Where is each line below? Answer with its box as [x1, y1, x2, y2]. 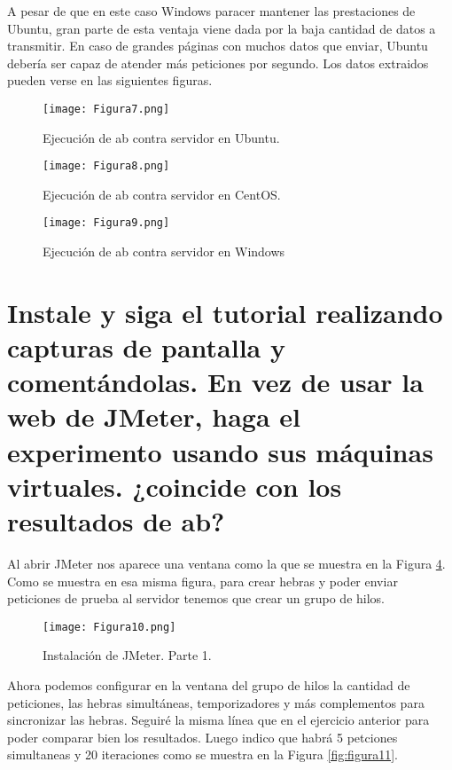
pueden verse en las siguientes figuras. [7, 71, 213, 90]
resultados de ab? [7, 503, 225, 539]
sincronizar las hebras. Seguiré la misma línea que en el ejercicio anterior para [7, 711, 430, 729]
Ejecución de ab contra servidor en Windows [43, 242, 285, 261]
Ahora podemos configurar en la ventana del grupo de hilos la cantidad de [7, 676, 410, 694]
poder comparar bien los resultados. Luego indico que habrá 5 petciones [7, 727, 398, 746]
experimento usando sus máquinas [7, 433, 433, 469]
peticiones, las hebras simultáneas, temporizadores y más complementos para [7, 693, 425, 711]
